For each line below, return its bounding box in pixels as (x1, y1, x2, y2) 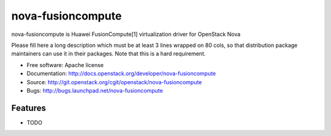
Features (11, 102, 46, 113)
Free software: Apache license (26, 61, 104, 68)
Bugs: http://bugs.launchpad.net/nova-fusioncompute (26, 87, 164, 94)
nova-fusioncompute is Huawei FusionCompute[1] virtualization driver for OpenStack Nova (11, 30, 241, 38)
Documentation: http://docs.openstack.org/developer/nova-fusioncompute (26, 70, 216, 77)
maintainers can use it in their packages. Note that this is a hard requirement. (11, 50, 206, 57)
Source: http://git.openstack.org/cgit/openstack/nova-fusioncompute (26, 78, 202, 85)
